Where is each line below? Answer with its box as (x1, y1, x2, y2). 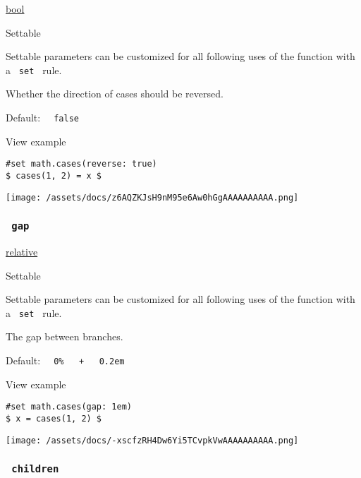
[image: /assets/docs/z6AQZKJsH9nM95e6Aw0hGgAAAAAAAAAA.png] (6, 192, 299, 203)
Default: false (6, 110, 79, 125)
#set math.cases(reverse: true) (6, 159, 157, 169)
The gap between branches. (6, 329, 123, 344)
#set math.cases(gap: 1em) (6, 402, 132, 412)
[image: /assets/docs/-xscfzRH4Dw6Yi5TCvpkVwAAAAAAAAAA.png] (6, 435, 299, 446)
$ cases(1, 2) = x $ (6, 170, 102, 181)
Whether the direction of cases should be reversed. (6, 86, 224, 101)
